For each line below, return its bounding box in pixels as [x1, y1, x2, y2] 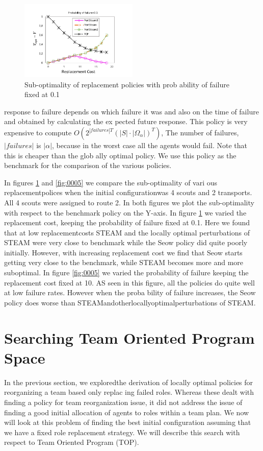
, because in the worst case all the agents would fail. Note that [52, 139, 247, 150]
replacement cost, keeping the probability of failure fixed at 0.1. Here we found [4, 217, 250, 228]
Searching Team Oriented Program [4, 327, 255, 348]
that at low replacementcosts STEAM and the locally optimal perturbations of [4, 227, 250, 238]
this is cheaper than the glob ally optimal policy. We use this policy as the [4, 150, 236, 160]
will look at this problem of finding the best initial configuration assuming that [4, 417, 251, 428]
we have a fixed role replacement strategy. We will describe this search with [4, 426, 240, 437]
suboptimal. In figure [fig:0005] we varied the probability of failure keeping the [4, 267, 249, 278]
